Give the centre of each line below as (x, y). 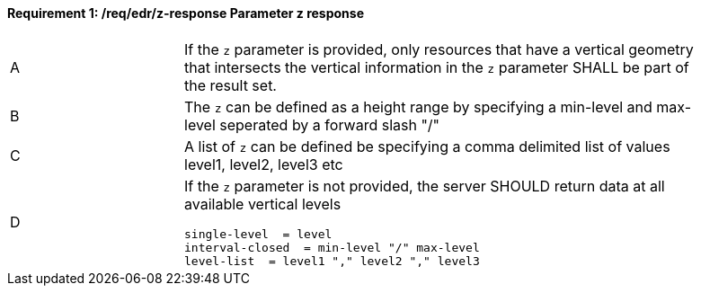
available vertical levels (263, 204)
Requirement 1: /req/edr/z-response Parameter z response (186, 13)
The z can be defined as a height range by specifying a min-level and (418, 107)
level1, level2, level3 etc (264, 164)
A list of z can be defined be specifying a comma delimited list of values (427, 146)
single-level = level (258, 234)
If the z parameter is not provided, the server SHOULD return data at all (425, 186)
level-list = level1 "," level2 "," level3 (332, 261)
